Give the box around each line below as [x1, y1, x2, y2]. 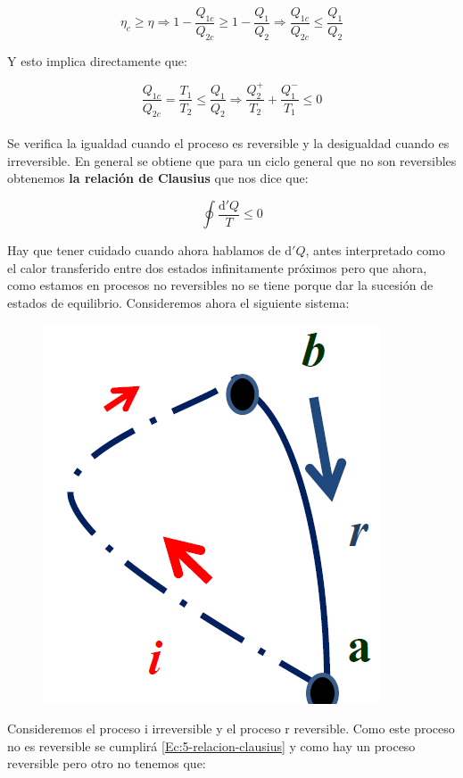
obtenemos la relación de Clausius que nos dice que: [7, 169, 309, 187]
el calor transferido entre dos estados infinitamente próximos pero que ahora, [7, 258, 427, 277]
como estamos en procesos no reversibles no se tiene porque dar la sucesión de [7, 276, 434, 294]
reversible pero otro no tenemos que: [7, 754, 206, 773]
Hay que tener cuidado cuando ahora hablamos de [7, 241, 281, 260]
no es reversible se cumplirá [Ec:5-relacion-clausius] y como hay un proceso [7, 736, 416, 755]
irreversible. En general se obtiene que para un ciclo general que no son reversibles [7, 151, 457, 170]
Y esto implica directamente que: [7, 51, 187, 70]
